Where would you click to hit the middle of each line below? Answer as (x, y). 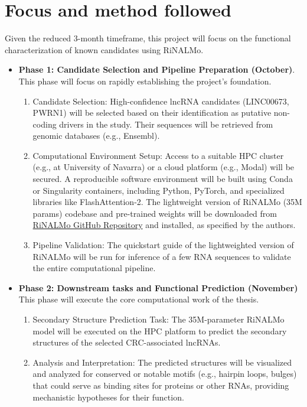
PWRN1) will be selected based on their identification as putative (152, 113)
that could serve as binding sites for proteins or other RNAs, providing (161, 385)
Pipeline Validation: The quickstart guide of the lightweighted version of (163, 245)
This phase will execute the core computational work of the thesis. (139, 299)
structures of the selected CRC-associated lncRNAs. (127, 342)
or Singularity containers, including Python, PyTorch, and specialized (159, 190)
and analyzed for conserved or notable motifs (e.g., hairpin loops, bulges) (165, 374)
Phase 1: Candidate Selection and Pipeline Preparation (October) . (157, 69)
